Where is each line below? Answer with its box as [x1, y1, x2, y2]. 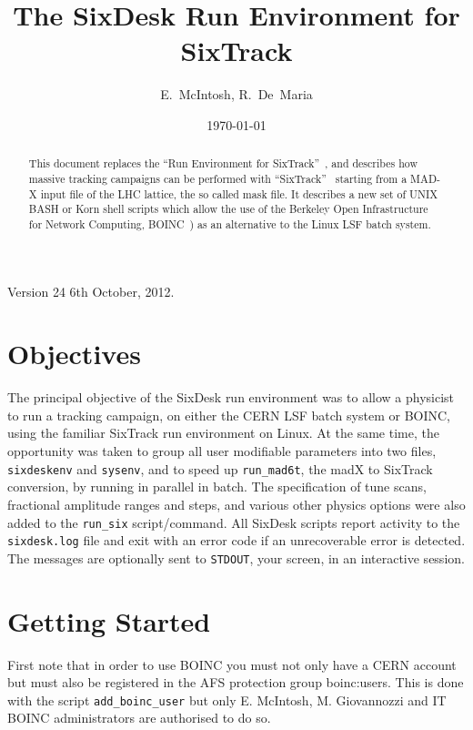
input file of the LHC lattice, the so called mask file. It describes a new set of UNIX [40, 186, 438, 201]
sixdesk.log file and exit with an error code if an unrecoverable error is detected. [7, 531, 466, 550]
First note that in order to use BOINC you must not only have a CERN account [7, 654, 457, 674]
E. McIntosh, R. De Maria [160, 85, 313, 104]
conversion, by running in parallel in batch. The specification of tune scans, [7, 477, 427, 496]
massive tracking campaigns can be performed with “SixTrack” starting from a [28, 170, 408, 186]
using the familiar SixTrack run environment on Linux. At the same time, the [7, 423, 439, 442]
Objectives [7, 335, 141, 372]
